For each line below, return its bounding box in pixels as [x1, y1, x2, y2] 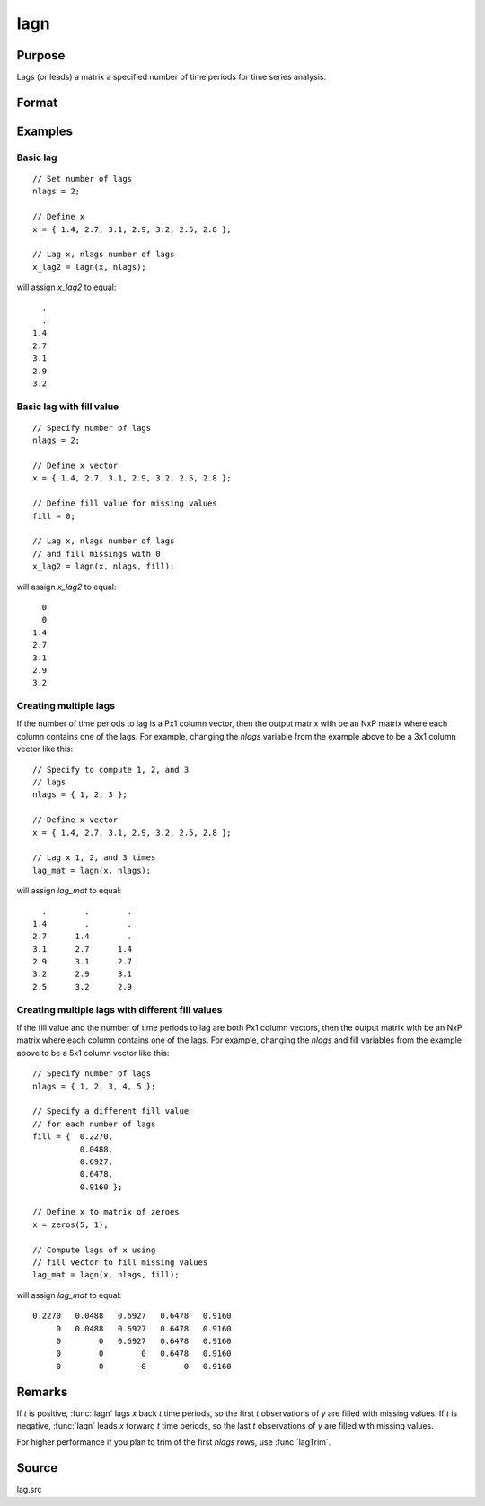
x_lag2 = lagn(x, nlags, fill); [32, 561, 175, 571]
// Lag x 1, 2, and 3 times [32, 853, 156, 863]
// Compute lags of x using [32, 1244, 156, 1255]
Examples [16, 123, 74, 139]
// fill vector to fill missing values [32, 1258, 208, 1268]
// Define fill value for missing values [32, 498, 217, 508]
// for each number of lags [32, 1118, 156, 1129]
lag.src [16, 1484, 42, 1495]
